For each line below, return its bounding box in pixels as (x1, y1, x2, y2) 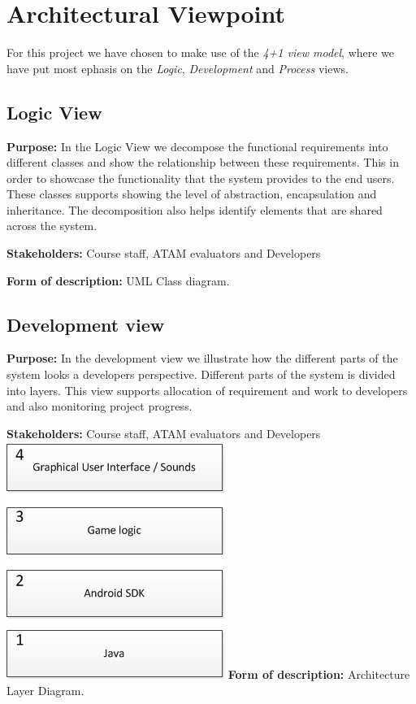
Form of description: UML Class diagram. (6, 272, 230, 289)
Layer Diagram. (6, 682, 84, 699)
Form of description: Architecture (227, 666, 410, 683)
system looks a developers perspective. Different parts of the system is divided (6, 366, 396, 383)
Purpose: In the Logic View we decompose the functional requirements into (6, 137, 388, 154)
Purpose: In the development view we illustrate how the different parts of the (6, 350, 398, 367)
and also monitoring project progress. (6, 398, 193, 415)
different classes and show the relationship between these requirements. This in (6, 154, 399, 171)
